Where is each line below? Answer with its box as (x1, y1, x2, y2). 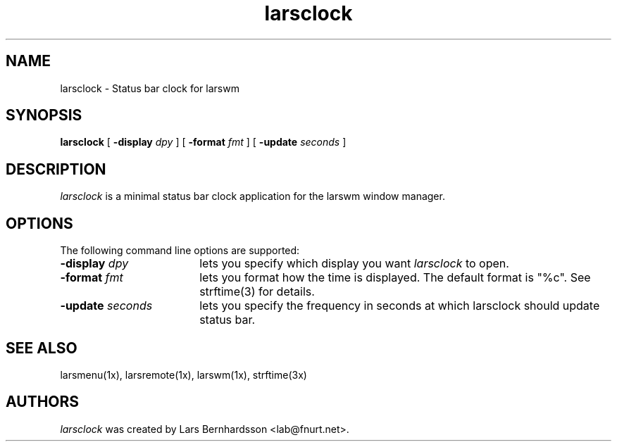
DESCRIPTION (6, 160, 106, 178)
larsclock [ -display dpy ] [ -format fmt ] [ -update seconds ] (60, 136, 347, 149)
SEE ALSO (6, 339, 77, 357)
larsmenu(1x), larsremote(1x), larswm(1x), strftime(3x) (60, 368, 307, 381)
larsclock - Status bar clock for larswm (60, 82, 239, 94)
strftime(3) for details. (199, 284, 315, 299)
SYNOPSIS (6, 106, 82, 125)
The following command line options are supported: (60, 244, 300, 257)
